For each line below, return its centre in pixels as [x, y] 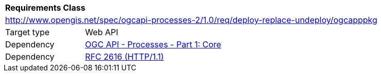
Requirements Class [45, 8]
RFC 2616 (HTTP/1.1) [124, 57]
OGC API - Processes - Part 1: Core [153, 44]
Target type [28, 32]
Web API [102, 32]
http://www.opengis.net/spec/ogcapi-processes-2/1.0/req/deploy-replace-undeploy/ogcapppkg [191, 20]
